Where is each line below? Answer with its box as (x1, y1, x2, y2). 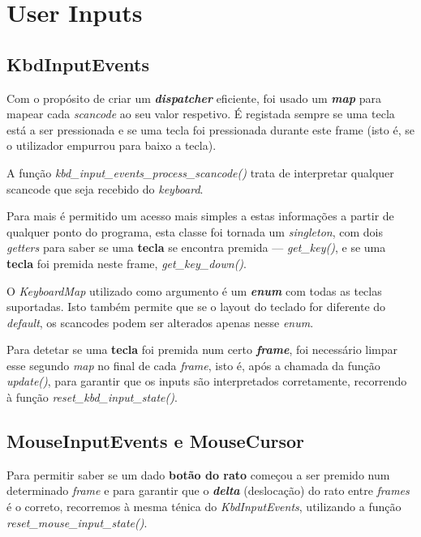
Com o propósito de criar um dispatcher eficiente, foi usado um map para (6, 89, 381, 106)
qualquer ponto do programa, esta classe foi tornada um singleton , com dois (6, 223, 384, 240)
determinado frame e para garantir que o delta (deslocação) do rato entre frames (6, 482, 410, 499)
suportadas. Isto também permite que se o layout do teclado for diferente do (6, 298, 386, 315)
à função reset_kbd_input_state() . (6, 389, 178, 406)
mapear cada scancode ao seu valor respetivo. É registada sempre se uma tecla (6, 105, 395, 122)
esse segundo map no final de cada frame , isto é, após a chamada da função (6, 356, 380, 373)
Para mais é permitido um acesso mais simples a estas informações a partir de (6, 207, 394, 224)
